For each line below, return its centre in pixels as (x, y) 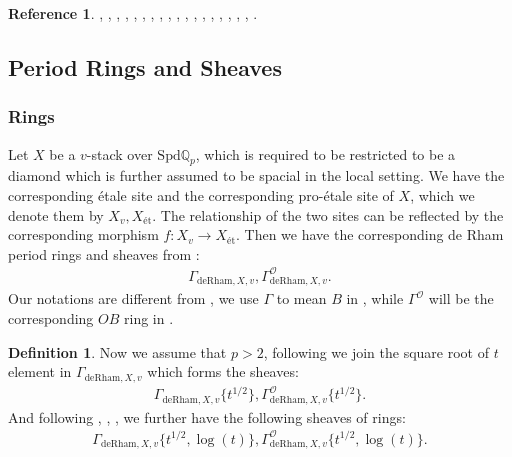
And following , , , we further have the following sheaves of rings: (207, 416)
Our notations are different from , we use (133, 298)
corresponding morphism (83, 234)
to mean (301, 298)
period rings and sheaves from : (104, 253)
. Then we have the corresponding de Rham (370, 234)
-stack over (119, 153)
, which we (442, 194)
